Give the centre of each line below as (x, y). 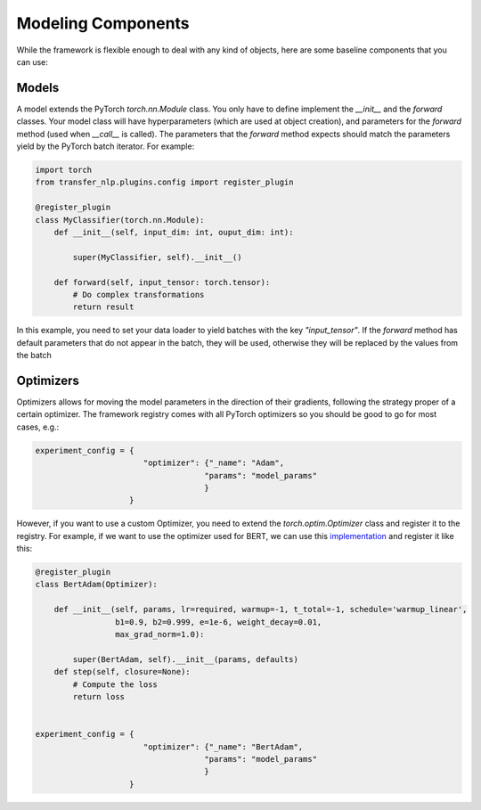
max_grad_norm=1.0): (159, 634)
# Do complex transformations (139, 295)
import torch (64, 170)
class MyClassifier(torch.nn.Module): (120, 220)
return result (103, 307)
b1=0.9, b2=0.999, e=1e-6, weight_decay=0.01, (218, 622)
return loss (98, 696)
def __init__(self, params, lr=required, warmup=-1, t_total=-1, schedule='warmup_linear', (261, 610)
